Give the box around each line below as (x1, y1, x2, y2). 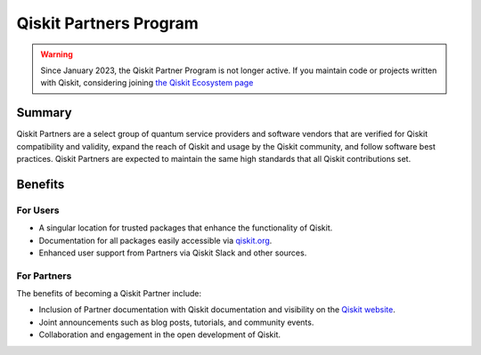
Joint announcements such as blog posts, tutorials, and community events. (38, 317, 314, 327)
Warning (40, 49, 73, 60)
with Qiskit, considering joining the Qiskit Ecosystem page (40, 77, 254, 88)
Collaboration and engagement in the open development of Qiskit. (38, 329, 281, 340)
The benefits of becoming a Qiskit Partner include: (16, 288, 202, 299)
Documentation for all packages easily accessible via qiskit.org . (38, 235, 273, 246)
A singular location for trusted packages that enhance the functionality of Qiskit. (38, 222, 333, 233)
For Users (16, 204, 60, 216)
